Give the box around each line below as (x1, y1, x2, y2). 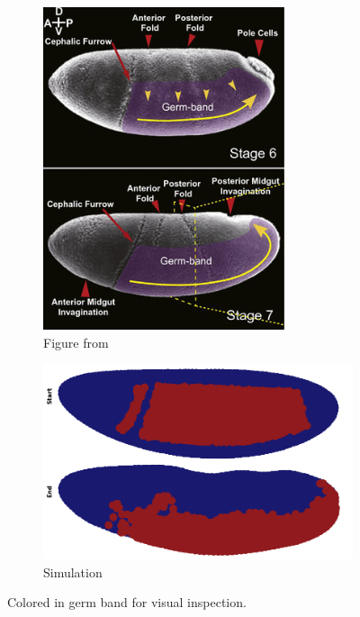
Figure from (43, 332, 109, 351)
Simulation (43, 562, 103, 581)
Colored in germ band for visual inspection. (7, 593, 247, 612)
